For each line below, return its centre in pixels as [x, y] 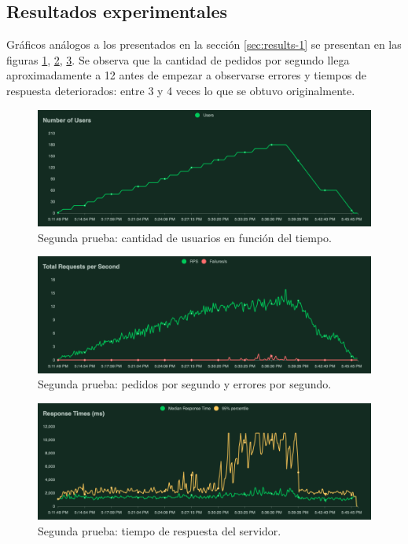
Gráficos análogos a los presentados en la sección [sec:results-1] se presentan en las [204, 44]
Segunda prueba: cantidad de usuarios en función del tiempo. [185, 237]
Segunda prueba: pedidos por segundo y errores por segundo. [185, 384]
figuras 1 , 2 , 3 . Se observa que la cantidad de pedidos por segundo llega [178, 59]
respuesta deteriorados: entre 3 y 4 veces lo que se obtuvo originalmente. [181, 90]
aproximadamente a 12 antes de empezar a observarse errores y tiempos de [186, 75]
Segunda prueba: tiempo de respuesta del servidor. [160, 530]
